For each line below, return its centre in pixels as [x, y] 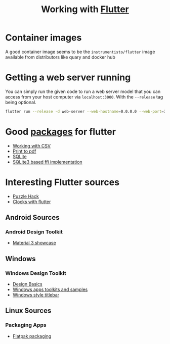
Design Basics [27, 284]
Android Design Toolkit [34, 232]
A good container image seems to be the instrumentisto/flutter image [80, 52]
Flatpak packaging [32, 336]
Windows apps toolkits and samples [50, 289]
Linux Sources [28, 311]
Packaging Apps [26, 325]
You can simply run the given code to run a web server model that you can [83, 91]
